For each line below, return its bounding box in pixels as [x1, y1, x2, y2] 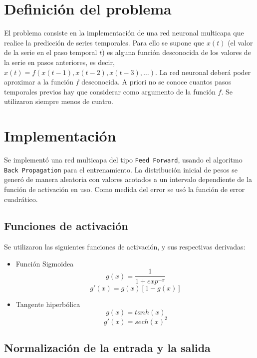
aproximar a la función [4, 76, 73, 87]
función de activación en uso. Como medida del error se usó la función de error [4, 183, 245, 194]
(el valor [228, 37, 253, 47]
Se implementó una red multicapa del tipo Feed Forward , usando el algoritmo [4, 154, 243, 164]
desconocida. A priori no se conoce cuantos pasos [81, 76, 232, 87]
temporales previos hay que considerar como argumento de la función [4, 86, 216, 96]
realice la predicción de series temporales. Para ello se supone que [4, 37, 205, 47]
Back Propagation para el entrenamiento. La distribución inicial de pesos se [4, 164, 238, 174]
